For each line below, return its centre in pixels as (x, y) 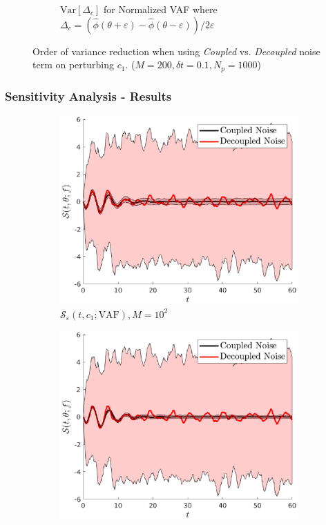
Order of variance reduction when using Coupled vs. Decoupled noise (176, 51)
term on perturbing (73, 65)
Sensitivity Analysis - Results (88, 96)
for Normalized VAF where (161, 9)
